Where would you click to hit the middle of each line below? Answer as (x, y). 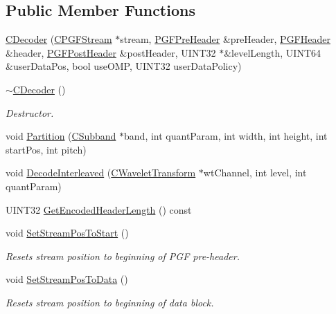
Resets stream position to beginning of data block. (110, 302)
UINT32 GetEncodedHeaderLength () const (99, 209)
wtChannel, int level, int (255, 173)
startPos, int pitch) (46, 149)
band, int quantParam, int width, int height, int (226, 136)
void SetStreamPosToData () (67, 279)
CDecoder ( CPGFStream (59, 39)
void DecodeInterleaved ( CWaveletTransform (101, 173)
